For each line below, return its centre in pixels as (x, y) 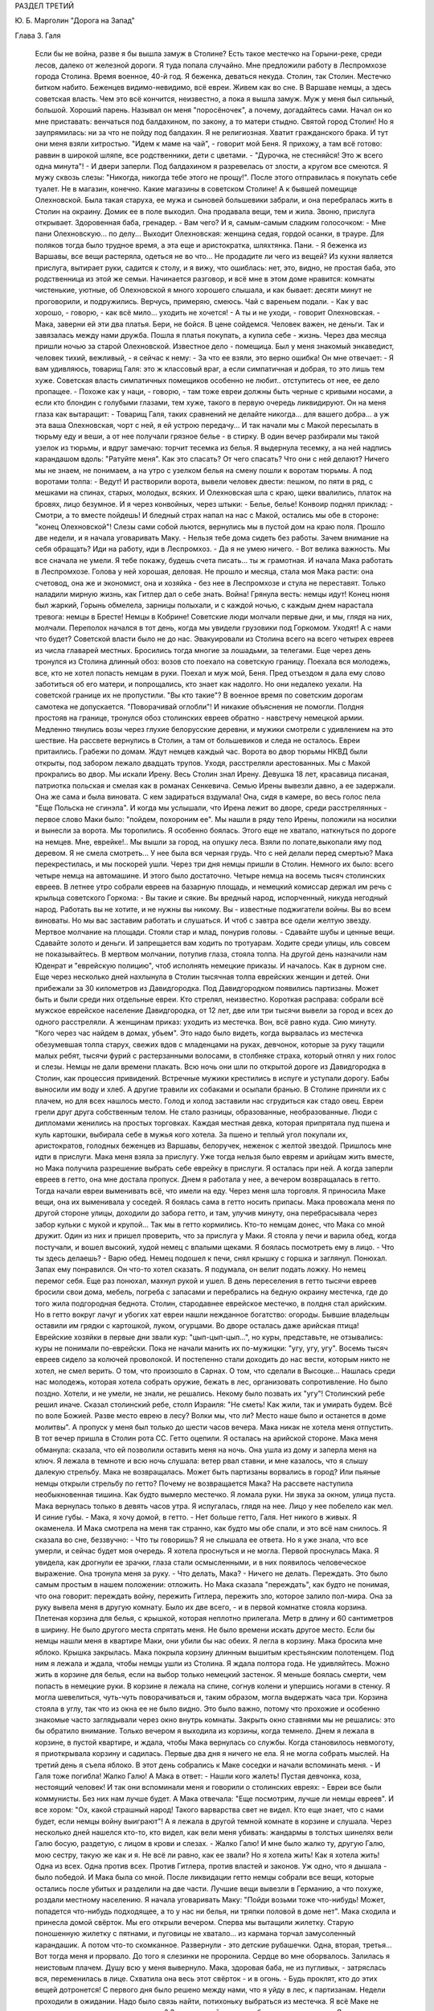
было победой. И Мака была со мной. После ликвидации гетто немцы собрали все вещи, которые (205, 1877)
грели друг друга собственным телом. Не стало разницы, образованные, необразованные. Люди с (206, 1112)
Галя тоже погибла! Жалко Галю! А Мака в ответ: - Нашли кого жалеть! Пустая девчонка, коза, (198, 1776)
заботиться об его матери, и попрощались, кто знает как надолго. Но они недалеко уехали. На (199, 685)
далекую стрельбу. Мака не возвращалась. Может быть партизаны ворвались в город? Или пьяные (208, 1472)
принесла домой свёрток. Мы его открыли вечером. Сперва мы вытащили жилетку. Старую (194, 1923)
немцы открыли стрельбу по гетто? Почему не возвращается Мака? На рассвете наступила (194, 1483)
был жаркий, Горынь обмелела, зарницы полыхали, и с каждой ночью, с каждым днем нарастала (204, 605)
